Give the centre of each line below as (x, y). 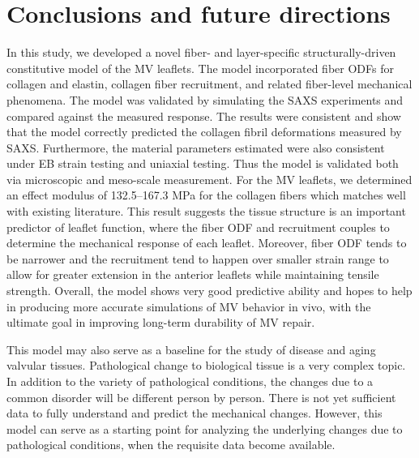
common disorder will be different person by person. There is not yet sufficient (201, 397)
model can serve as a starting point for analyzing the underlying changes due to (205, 428)
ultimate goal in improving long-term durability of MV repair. (161, 322)
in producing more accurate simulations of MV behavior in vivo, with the (189, 306)
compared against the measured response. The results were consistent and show (204, 116)
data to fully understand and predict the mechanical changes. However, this (195, 413)
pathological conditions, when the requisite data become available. (171, 445)
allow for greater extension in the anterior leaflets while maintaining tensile (193, 274)
